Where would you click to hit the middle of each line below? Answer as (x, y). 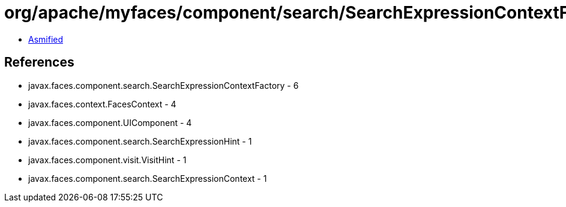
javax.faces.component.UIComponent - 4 (110, 122)
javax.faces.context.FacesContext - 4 (102, 104)
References (39, 62)
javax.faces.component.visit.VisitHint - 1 (107, 160)
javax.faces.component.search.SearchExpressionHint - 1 (140, 141)
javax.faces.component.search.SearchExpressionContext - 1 (148, 178)
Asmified (46, 39)
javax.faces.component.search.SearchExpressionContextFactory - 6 (164, 85)
